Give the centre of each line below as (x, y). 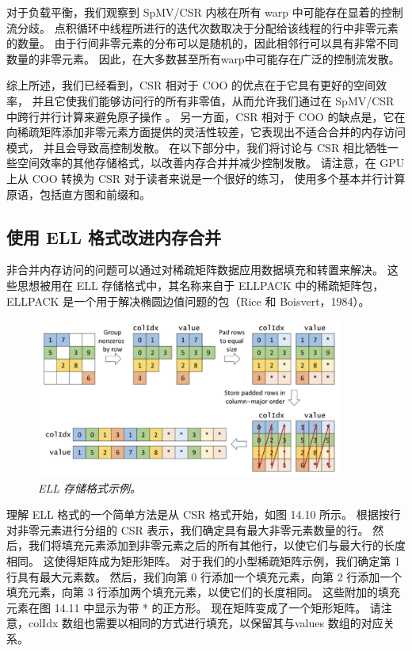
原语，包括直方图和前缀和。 (78, 194)
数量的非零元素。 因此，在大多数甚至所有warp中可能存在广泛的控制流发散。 (203, 58)
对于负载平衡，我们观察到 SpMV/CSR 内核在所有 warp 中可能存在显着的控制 (205, 12)
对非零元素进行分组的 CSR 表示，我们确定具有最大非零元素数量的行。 (188, 529)
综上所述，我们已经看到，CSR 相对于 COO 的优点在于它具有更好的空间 (191, 85)
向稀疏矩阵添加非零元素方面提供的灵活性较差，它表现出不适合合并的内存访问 (206, 132)
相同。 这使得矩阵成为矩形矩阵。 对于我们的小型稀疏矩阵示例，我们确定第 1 (203, 561)
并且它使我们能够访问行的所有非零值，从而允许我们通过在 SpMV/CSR (213, 100)
